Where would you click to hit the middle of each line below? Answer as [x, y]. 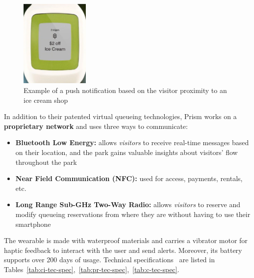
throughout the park [46, 162]
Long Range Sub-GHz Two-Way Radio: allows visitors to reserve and [128, 204]
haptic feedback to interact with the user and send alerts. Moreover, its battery [123, 250]
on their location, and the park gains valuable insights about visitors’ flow [127, 152]
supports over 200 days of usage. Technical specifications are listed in [109, 260]
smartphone [33, 224]
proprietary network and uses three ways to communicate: [96, 126]
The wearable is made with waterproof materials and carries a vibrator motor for [126, 240]
